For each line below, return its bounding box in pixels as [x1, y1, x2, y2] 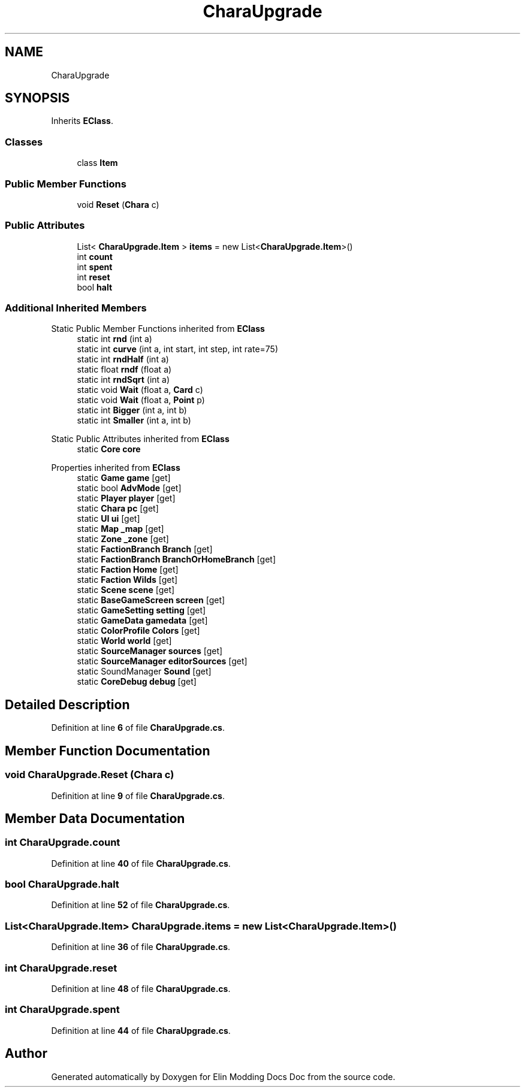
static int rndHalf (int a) [77, 354, 169, 365]
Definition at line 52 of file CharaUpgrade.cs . [51, 900, 230, 910]
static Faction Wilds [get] [77, 574, 178, 585]
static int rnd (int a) [77, 334, 152, 344]
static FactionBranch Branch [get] [77, 544, 213, 555]
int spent [77, 261, 113, 272]
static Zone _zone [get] [77, 534, 169, 545]
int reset [77, 271, 110, 282]
